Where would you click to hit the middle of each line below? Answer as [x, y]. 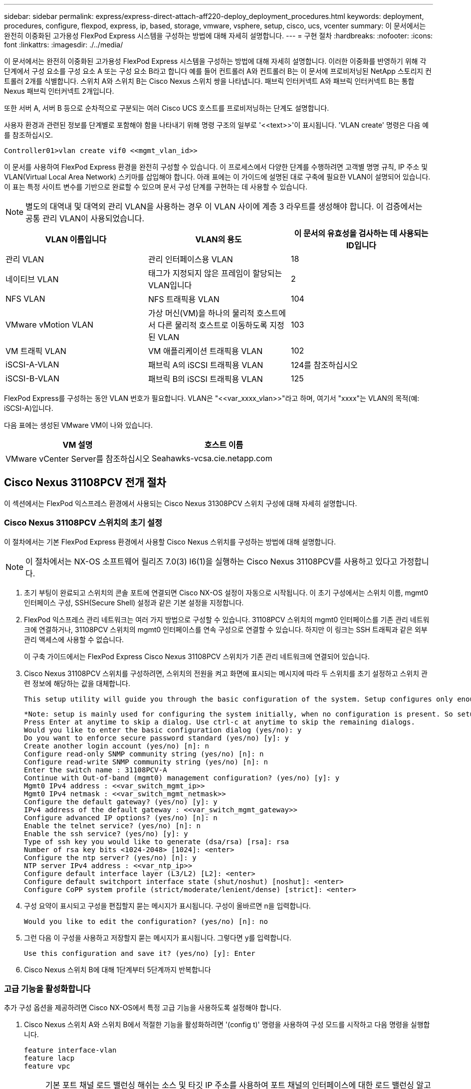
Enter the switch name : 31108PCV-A [96, 770]
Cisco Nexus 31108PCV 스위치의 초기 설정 [83, 523]
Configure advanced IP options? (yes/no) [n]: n [121, 817]
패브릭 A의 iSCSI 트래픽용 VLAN [206, 365]
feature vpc [47, 1066]
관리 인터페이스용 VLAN [190, 259]
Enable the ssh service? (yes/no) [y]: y [106, 833]
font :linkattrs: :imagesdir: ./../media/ [64, 45]
